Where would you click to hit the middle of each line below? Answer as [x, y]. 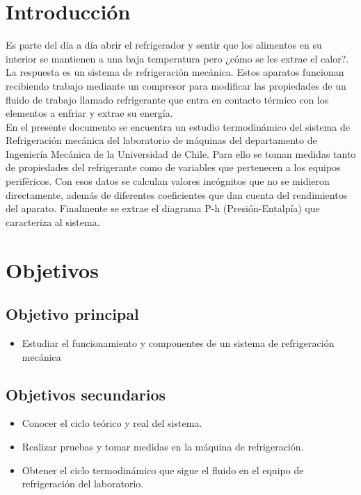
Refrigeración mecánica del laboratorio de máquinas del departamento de [161, 140]
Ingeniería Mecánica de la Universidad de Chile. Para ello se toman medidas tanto [181, 153]
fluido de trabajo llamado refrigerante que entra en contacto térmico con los [167, 99]
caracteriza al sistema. [53, 221]
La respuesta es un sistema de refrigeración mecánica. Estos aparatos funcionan [175, 72]
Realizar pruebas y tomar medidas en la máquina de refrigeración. [163, 446]
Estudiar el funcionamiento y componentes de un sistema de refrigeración [178, 343]
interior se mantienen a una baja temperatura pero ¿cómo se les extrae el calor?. [177, 58]
